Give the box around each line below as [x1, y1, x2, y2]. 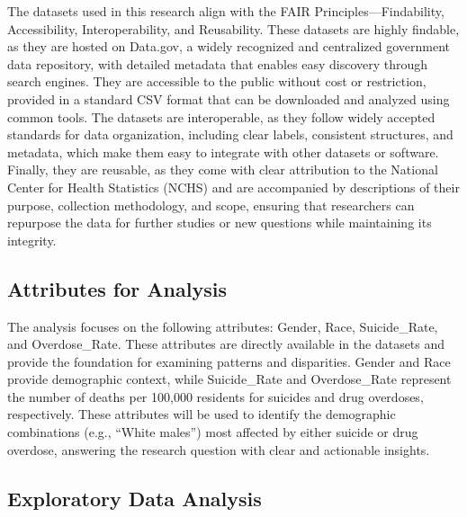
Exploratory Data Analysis [7, 484, 262, 512]
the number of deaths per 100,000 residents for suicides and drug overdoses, [7, 387, 424, 406]
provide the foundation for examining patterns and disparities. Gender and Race [7, 352, 451, 370]
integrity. [7, 230, 57, 249]
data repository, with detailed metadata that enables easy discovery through [7, 54, 428, 73]
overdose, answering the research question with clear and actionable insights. [7, 440, 430, 459]
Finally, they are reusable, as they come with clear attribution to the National [7, 160, 438, 179]
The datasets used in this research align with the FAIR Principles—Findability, [7, 2, 445, 20]
